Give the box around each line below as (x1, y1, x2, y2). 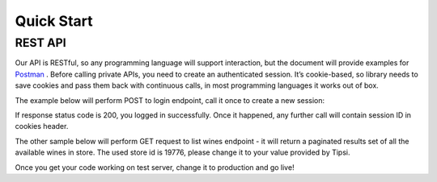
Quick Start (15, 12, 93, 30)
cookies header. (15, 122, 69, 131)
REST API (15, 35, 66, 50)
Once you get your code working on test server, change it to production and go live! (15, 162, 295, 172)
